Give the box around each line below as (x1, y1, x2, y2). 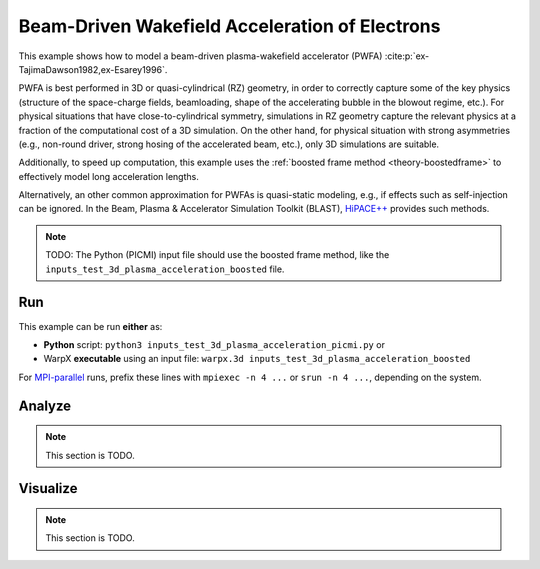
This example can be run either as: (18, 320, 163, 332)
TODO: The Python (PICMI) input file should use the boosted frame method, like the (45, 249, 390, 261)
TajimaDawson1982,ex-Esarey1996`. (18, 63, 168, 75)
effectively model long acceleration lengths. (18, 170, 199, 182)
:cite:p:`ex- (384, 50, 430, 62)
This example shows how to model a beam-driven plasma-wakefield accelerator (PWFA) (18, 50, 383, 62)
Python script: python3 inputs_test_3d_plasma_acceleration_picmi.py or (43, 338, 385, 350)
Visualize (18, 480, 78, 497)
